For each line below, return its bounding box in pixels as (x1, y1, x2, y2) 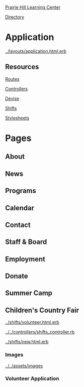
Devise (5, 95, 19, 101)
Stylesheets (5, 115, 30, 121)
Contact (5, 220, 31, 229)
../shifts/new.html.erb (5, 339, 49, 345)
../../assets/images (5, 362, 43, 368)
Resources (5, 63, 39, 71)
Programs (5, 187, 36, 195)
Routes (5, 76, 20, 82)
